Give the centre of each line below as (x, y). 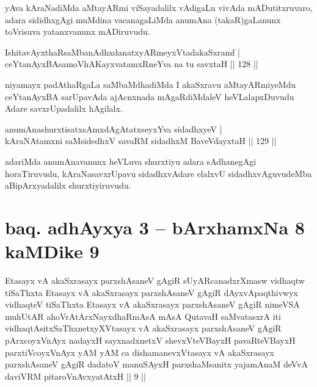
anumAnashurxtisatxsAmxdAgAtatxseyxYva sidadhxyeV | (114, 128)
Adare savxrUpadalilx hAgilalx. (64, 108)
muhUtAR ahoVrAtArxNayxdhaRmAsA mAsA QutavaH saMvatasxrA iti (143, 316)
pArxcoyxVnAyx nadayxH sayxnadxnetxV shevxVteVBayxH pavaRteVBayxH (150, 340)
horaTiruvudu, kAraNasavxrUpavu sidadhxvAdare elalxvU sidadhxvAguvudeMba (158, 173)
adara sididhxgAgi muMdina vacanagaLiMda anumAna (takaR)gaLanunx (143, 19)
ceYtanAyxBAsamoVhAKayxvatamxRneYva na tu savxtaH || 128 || (132, 64)
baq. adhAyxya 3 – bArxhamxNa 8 (155, 227)
